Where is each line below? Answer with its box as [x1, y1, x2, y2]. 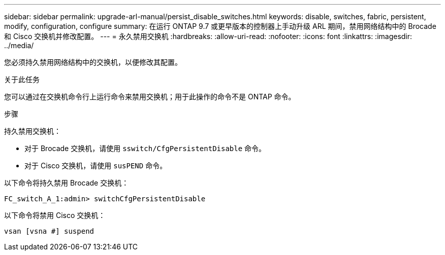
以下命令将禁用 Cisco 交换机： [4, 211, 106, 220]
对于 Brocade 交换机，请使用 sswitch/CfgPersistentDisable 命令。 [24, 144, 266, 153]
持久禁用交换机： [4, 127, 61, 135]
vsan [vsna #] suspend [4, 227, 94, 235]
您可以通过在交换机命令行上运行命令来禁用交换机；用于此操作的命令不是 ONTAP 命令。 [4, 92, 296, 101]
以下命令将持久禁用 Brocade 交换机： [4, 178, 129, 187]
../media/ [4, 41, 34, 50]
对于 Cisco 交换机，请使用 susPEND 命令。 [24, 161, 167, 170]
